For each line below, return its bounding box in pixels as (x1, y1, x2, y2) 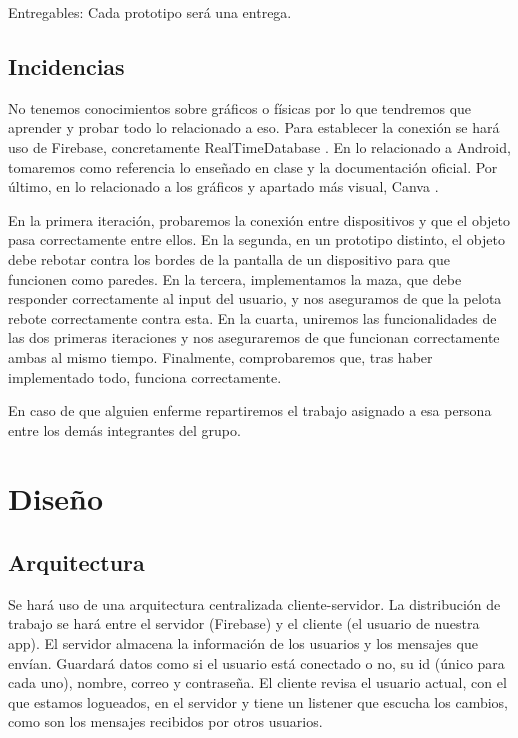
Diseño (8, 478, 104, 519)
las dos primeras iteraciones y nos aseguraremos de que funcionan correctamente (8, 327, 500, 348)
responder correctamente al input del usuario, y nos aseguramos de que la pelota (8, 288, 502, 309)
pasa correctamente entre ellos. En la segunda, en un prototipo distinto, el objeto (8, 229, 505, 250)
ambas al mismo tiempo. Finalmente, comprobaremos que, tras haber (8, 346, 433, 367)
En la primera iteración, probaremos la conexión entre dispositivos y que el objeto (8, 209, 511, 230)
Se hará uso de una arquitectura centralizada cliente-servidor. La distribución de (8, 593, 501, 614)
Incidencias (8, 50, 125, 81)
